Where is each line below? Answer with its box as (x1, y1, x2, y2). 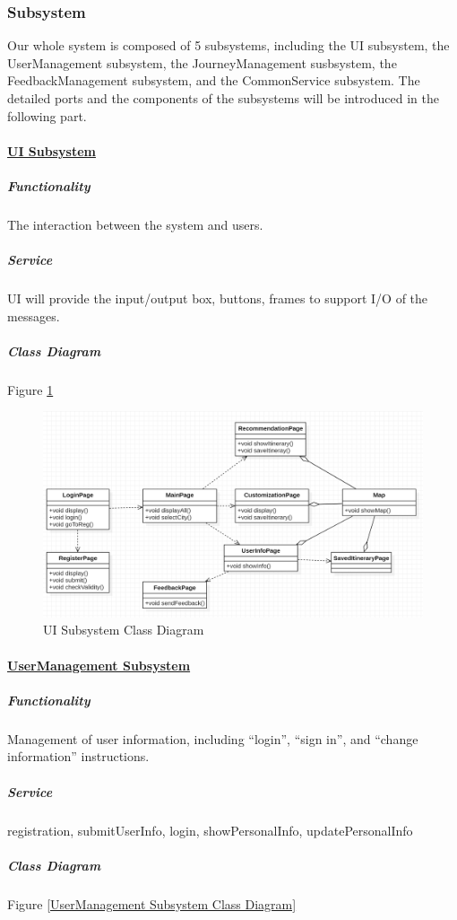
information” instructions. (7, 747, 150, 766)
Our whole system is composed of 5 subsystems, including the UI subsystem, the (7, 36, 450, 55)
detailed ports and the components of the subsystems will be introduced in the (7, 89, 439, 107)
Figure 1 (7, 380, 54, 399)
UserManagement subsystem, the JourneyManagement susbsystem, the (7, 53, 397, 72)
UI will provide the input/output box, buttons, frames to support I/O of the (7, 289, 428, 308)
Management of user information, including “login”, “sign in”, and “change (7, 729, 418, 748)
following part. (7, 106, 87, 125)
